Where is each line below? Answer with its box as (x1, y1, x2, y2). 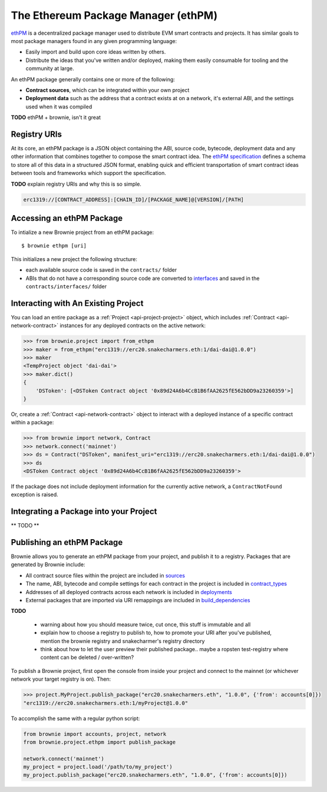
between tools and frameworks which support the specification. (11, 170, 166, 177)
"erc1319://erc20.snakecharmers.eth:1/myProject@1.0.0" (23, 699, 189, 707)
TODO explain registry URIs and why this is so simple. (11, 180, 141, 187)
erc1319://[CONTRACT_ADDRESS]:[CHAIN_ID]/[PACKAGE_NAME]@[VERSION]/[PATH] (23, 196, 245, 203)
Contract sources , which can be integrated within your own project (25, 86, 190, 94)
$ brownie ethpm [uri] (21, 242, 87, 249)
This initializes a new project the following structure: (11, 255, 138, 262)
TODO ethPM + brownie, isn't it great (11, 114, 101, 121)
